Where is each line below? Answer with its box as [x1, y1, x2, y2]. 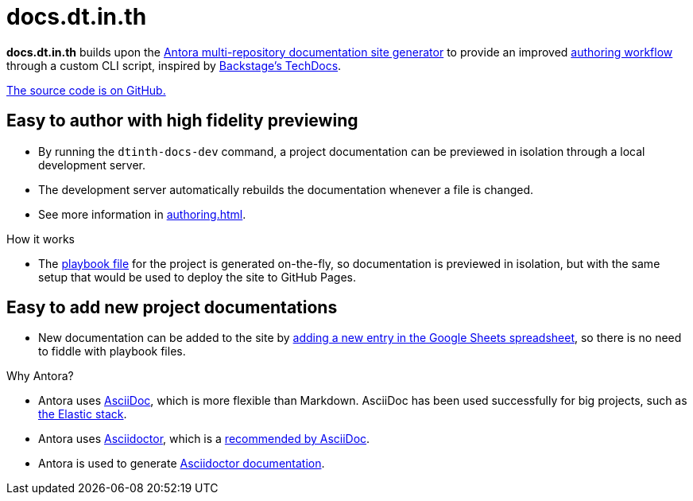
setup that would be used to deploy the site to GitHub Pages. [38, 270, 356, 284]
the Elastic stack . [38, 407, 127, 421]
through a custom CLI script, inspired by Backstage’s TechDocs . [6, 58, 342, 72]
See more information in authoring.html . [38, 207, 246, 221]
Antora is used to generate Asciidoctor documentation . [38, 456, 325, 471]
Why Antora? [6, 369, 74, 383]
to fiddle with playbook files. [38, 344, 186, 359]
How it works [6, 231, 75, 246]
